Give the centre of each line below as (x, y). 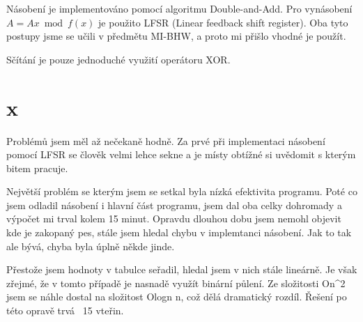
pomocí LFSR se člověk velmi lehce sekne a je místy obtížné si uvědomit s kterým (181, 154)
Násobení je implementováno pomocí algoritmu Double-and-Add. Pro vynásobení (179, 8)
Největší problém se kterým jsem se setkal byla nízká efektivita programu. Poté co (182, 191)
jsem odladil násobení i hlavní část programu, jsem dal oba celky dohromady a (174, 205)
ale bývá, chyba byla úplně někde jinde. (91, 246)
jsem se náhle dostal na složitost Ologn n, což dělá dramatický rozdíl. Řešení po (177, 297)
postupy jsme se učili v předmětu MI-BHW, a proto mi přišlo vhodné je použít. (176, 36)
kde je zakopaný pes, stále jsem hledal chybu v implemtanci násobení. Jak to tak (179, 232)
